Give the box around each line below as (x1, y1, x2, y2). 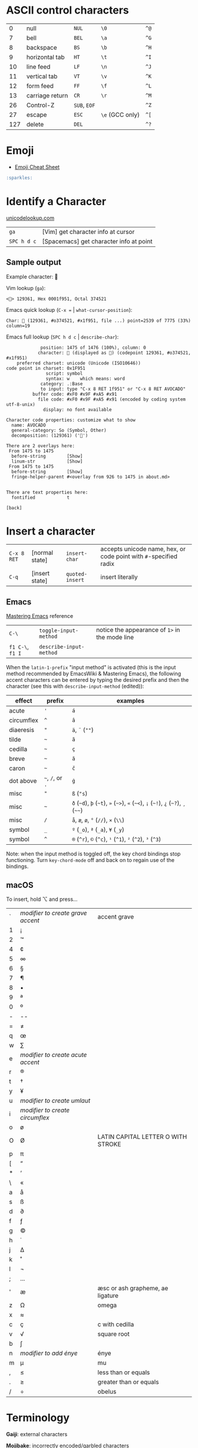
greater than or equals (97, 1378, 159, 1386)
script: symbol (45, 370, 83, 376)
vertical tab (26, 72, 58, 80)
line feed (26, 63, 51, 71)
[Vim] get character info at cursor (42, 227, 135, 236)
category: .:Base (40, 380, 83, 387)
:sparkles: (6, 175, 33, 181)
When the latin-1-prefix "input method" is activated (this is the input (6, 664, 176, 671)
